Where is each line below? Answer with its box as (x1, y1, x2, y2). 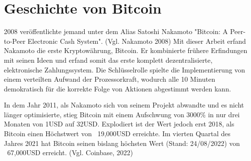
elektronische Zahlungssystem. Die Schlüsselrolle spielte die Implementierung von (4, 64, 245, 74)
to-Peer (4, 36, 26, 46)
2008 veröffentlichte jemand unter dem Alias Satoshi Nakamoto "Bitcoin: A (4, 26, 228, 36)
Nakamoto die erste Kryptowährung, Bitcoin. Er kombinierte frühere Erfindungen (4, 45, 248, 55)
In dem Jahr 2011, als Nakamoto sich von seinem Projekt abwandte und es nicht (4, 100, 244, 110)
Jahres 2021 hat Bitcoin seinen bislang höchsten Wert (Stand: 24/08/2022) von (4, 138, 240, 148)
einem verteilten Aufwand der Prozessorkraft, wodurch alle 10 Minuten (4, 74, 215, 84)
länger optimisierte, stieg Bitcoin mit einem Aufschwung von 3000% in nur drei (4, 109, 240, 119)
